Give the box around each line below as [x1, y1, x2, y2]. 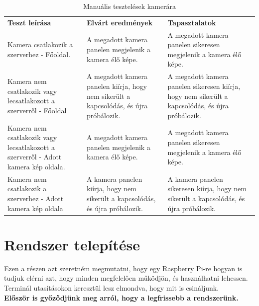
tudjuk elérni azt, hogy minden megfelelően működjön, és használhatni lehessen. [4, 273, 248, 283]
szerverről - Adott [7, 152, 62, 162]
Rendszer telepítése [4, 234, 140, 254]
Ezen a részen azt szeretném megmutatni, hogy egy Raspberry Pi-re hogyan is [4, 263, 243, 273]
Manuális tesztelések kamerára [83, 1, 176, 11]
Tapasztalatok [167, 17, 216, 27]
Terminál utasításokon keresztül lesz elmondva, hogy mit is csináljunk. [4, 282, 219, 293]
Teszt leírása [7, 17, 51, 27]
